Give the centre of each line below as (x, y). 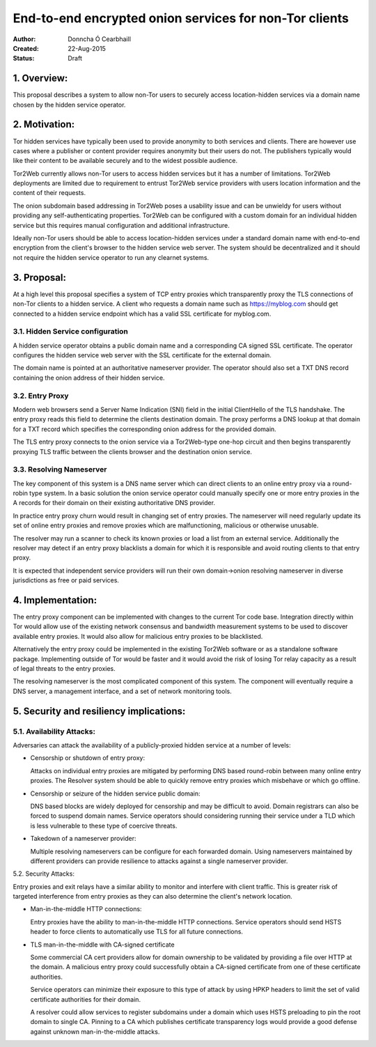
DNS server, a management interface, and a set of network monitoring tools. (123, 691)
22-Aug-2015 (87, 48)
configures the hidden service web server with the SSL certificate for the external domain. (142, 355)
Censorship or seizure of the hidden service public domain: (115, 793)
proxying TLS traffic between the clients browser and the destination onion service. (132, 451)
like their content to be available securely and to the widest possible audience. (125, 161)
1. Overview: (40, 78)
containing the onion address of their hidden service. (89, 378)
